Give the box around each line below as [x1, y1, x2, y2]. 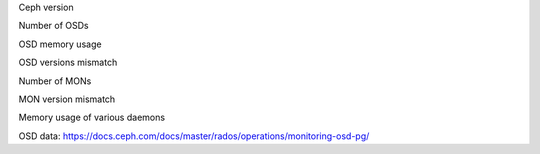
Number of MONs [18, 75, 92, 87]
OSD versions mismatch [18, 56, 118, 69]
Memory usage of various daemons [18, 111, 165, 124]
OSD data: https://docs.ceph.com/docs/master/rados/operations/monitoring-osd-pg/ [18, 130, 370, 142]
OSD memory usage [18, 38, 102, 50]
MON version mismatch [18, 93, 116, 105]
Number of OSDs [18, 20, 89, 32]
